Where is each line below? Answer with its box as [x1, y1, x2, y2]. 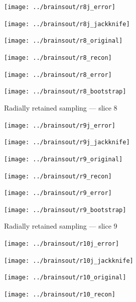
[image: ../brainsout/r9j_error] [4, 122, 115, 129]
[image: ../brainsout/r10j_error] [4, 240, 119, 248]
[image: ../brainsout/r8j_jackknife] [4, 20, 130, 28]
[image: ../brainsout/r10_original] [4, 274, 126, 281]
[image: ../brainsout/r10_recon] [4, 291, 115, 298]
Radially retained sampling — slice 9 [4, 221, 117, 231]
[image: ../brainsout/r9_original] [4, 155, 123, 163]
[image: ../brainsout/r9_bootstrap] [4, 206, 126, 214]
